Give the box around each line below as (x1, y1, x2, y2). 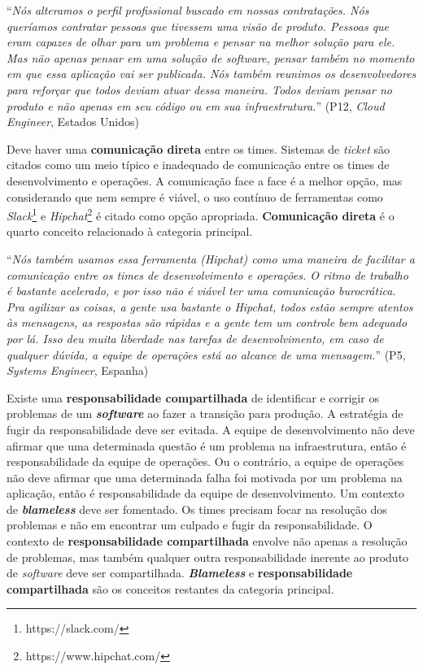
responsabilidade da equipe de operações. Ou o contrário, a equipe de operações (7, 453, 404, 470)
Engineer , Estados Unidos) (7, 113, 139, 130)
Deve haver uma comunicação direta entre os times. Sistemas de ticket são (7, 140, 390, 157)
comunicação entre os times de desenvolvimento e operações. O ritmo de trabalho (7, 266, 408, 283)
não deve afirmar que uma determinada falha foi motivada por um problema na (7, 468, 403, 485)
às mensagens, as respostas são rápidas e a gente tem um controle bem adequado (7, 314, 408, 331)
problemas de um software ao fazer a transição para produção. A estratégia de (7, 405, 403, 422)
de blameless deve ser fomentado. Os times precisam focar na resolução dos (7, 500, 387, 517)
